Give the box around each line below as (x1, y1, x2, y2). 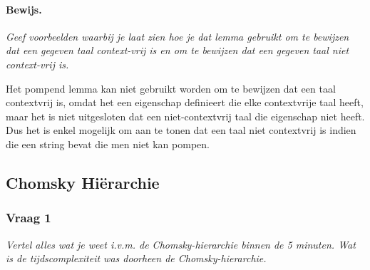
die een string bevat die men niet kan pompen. (6, 136, 210, 151)
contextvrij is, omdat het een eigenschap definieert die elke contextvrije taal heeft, (6, 95, 364, 110)
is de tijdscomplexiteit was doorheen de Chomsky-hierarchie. (6, 251, 267, 266)
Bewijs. (6, 1, 42, 16)
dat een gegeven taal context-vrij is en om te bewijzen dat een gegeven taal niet (6, 43, 349, 58)
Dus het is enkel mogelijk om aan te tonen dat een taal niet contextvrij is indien (6, 123, 356, 137)
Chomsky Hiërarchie (6, 171, 160, 193)
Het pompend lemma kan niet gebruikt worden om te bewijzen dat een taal (6, 81, 336, 95)
